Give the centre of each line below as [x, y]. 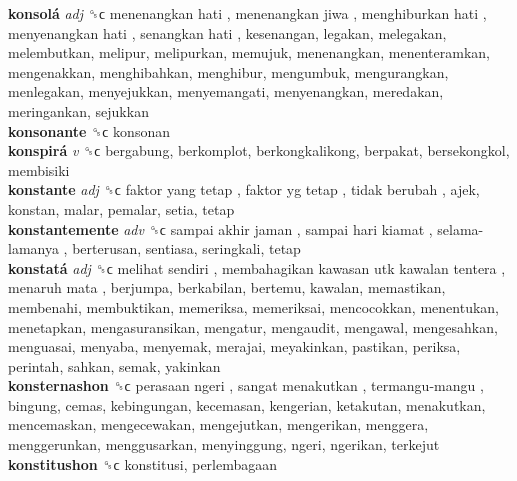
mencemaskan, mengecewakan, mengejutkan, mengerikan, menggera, [218, 424]
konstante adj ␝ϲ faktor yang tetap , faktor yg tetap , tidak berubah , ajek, [244, 189]
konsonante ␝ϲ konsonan [89, 130]
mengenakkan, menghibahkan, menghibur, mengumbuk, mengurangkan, [228, 71]
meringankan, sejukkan [78, 110]
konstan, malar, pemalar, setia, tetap [121, 208]
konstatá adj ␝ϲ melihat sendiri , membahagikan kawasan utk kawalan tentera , [257, 267]
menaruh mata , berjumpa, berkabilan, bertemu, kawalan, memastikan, [227, 287]
